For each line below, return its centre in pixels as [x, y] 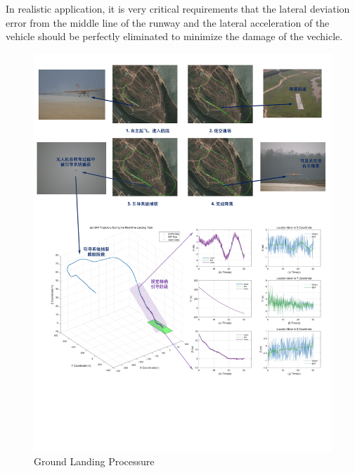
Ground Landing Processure [94, 461]
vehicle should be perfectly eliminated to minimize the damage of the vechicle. [174, 36]
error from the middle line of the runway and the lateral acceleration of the [168, 22]
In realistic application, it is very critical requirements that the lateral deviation [178, 8]
